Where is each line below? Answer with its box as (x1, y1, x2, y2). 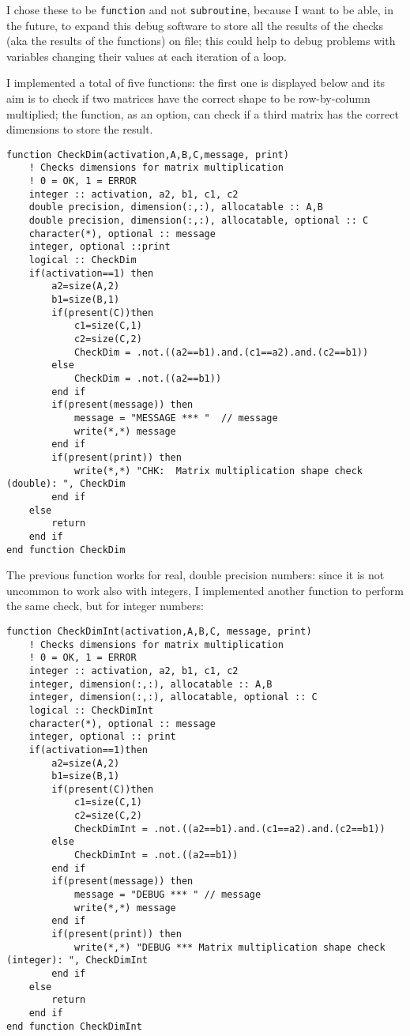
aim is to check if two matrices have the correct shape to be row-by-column (6, 90, 371, 107)
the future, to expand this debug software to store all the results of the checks (6, 17, 383, 33)
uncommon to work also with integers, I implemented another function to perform (6, 582, 404, 598)
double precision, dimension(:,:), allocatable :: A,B (28, 202, 323, 213)
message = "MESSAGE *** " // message (73, 412, 278, 424)
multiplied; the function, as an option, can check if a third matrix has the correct (6, 105, 399, 122)
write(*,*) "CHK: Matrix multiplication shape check (73, 465, 363, 477)
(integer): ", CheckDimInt (6, 955, 148, 966)
